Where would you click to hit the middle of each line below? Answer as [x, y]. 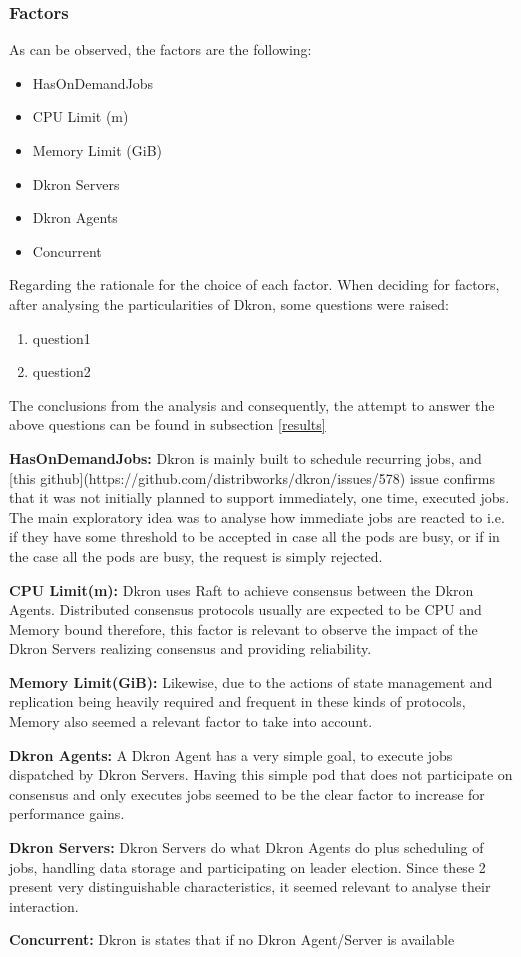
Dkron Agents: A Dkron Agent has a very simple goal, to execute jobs [231, 754]
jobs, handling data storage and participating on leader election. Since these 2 [247, 866]
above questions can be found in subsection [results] [167, 424]
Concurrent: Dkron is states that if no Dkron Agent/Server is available [232, 939]
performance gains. [67, 813]
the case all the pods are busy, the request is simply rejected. [196, 555]
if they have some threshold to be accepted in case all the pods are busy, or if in [254, 536]
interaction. [44, 905]
